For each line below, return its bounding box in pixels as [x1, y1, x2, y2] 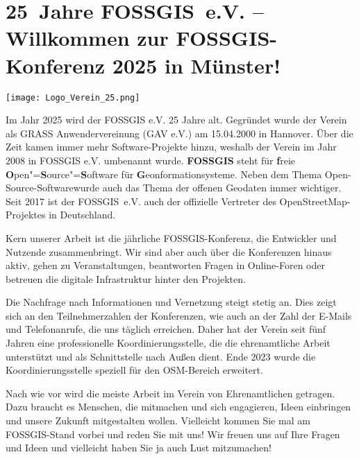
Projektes [6, 207, 46, 222]
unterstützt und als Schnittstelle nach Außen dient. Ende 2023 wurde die [6, 349, 316, 363]
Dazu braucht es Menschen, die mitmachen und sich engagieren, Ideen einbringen [6, 399, 351, 414]
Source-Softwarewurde [6, 180, 100, 195]
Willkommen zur [6, 24, 169, 52]
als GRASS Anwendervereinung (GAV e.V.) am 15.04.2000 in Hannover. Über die [6, 125, 353, 140]
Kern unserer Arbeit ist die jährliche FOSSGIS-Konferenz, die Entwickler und [6, 230, 337, 245]
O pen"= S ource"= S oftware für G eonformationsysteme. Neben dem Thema [6, 166, 322, 181]
